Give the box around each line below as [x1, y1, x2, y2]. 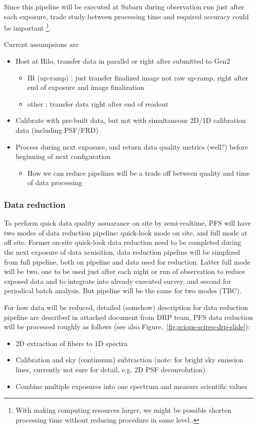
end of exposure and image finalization [27, 82, 144, 92]
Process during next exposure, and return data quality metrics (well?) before [15, 141, 248, 152]
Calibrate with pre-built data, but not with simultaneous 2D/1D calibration [15, 115, 246, 125]
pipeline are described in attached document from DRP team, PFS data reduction [4, 311, 253, 322]
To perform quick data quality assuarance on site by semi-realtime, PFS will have [4, 218, 251, 228]
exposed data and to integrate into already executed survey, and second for [4, 275, 231, 286]
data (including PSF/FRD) [15, 125, 98, 135]
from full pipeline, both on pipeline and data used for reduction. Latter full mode [4, 256, 251, 267]
